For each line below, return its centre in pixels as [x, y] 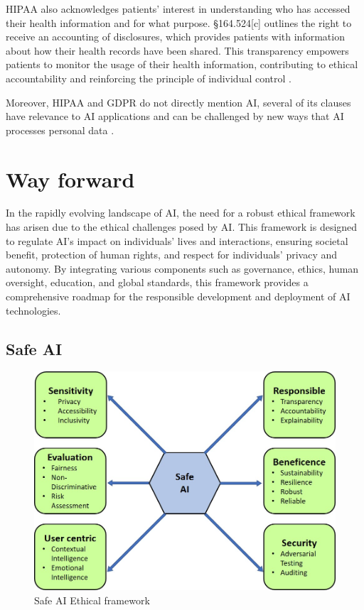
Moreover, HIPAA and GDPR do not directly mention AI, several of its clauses [178, 102]
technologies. [33, 310]
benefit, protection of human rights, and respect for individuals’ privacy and [172, 255]
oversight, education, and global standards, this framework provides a [157, 282]
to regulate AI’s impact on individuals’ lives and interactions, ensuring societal [177, 240]
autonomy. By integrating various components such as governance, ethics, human [182, 268]
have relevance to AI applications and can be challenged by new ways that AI [175, 116]
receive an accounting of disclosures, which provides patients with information [175, 37]
